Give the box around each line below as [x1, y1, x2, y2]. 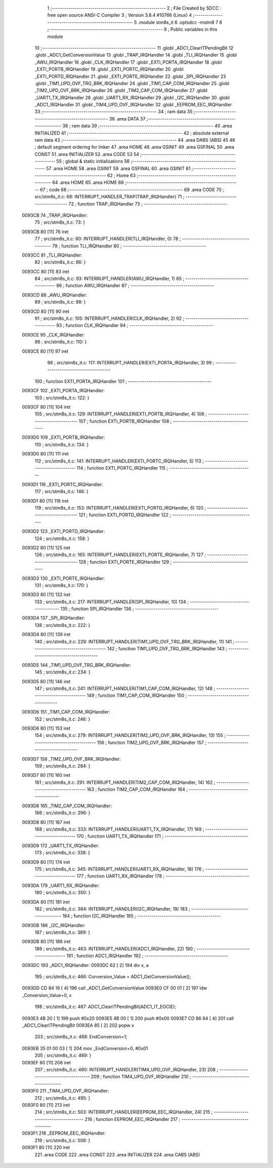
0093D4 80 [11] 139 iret [22, 632, 71, 638]
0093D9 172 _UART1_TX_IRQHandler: [22, 843, 100, 849]
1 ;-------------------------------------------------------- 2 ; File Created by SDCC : [47, 5, 222, 11]
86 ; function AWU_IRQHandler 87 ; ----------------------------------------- [56, 282, 214, 288]
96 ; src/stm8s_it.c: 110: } [34, 339, 87, 345]
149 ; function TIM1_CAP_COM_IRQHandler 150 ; [86, 692, 187, 698]
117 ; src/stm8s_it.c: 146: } [34, 488, 88, 494]
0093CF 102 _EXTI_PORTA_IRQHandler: [22, 388, 105, 394]
